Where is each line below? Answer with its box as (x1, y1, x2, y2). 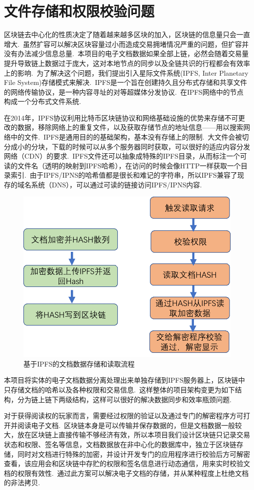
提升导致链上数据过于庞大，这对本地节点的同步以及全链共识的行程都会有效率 (4, 58, 250, 68)
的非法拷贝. (4, 477, 40, 488)
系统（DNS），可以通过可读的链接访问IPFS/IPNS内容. (31, 180, 202, 190)
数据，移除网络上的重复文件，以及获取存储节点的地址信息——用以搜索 (17, 122, 243, 132)
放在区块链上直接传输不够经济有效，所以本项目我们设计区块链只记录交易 (17, 429, 250, 440)
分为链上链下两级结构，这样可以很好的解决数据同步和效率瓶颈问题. (17, 394, 232, 404)
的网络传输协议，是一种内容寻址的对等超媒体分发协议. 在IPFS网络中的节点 (4, 86, 244, 97)
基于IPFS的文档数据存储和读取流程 (23, 358, 135, 368)
